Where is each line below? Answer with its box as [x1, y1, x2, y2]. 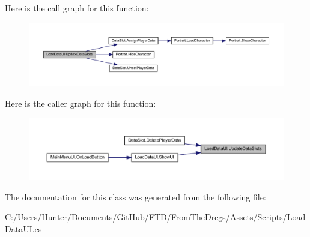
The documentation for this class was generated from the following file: [5, 190, 266, 203]
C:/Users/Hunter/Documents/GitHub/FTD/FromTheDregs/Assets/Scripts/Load [5, 211, 306, 223]
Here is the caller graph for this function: [5, 97, 156, 110]
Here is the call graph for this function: [5, 2, 149, 14]
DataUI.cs [5, 222, 42, 235]
